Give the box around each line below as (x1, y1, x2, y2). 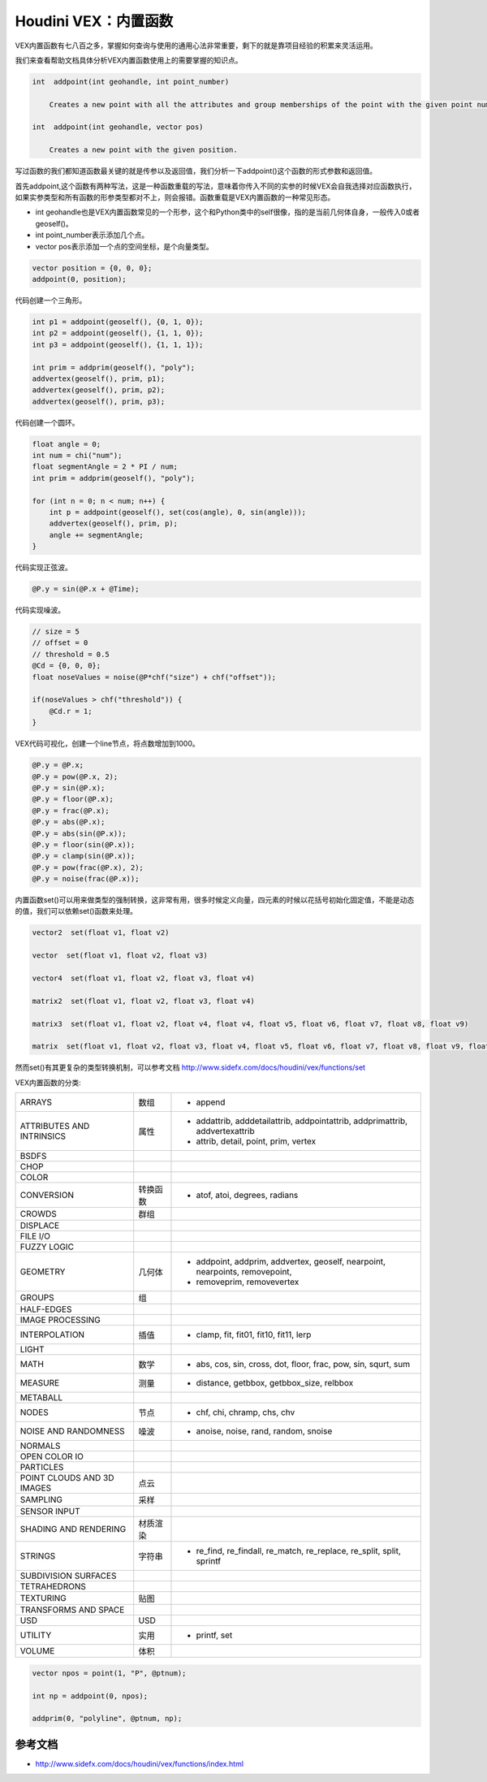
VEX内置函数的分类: (15, 1077, 81, 1088)
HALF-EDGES (19, 1304, 72, 1315)
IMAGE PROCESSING (19, 1314, 101, 1326)
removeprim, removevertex (196, 1276, 300, 1287)
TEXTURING (19, 1593, 67, 1604)
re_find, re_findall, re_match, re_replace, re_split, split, (196, 1546, 401, 1557)
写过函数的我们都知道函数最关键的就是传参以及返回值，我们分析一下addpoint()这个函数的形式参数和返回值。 (15, 167, 377, 176)
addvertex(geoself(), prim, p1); (32, 374, 166, 383)
